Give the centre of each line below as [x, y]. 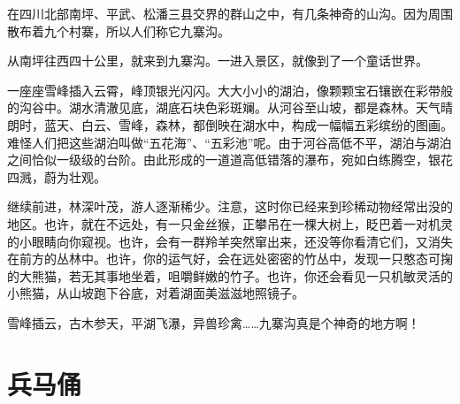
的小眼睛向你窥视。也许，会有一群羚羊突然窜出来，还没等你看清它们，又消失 [230, 241]
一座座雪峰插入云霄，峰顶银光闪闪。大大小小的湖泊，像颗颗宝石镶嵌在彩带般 [230, 90]
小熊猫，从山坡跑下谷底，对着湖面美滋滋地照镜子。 [156, 293]
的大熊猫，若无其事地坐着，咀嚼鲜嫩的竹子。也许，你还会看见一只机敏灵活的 [230, 275]
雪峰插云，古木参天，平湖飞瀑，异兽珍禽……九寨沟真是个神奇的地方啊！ [214, 322]
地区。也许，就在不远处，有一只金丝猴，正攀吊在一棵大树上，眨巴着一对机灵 [230, 223]
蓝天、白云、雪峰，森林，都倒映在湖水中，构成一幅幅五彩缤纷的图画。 [248, 124]
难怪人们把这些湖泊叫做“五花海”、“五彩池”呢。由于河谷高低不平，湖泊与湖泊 [230, 142]
